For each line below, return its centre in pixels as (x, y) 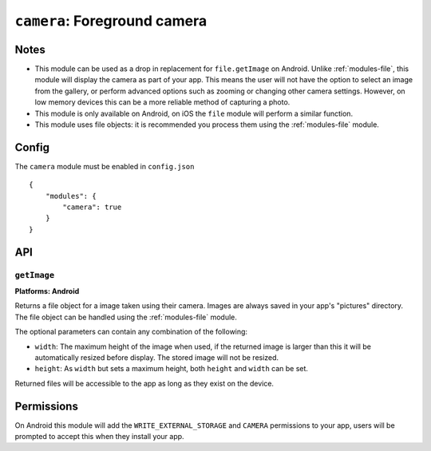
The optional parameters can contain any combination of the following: (131, 332)
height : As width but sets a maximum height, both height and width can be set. (172, 369)
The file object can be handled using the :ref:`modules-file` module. (126, 317)
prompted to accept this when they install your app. (99, 437)
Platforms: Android (47, 291)
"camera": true (92, 207)
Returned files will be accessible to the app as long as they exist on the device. (144, 383)
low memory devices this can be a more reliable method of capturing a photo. (162, 102)
